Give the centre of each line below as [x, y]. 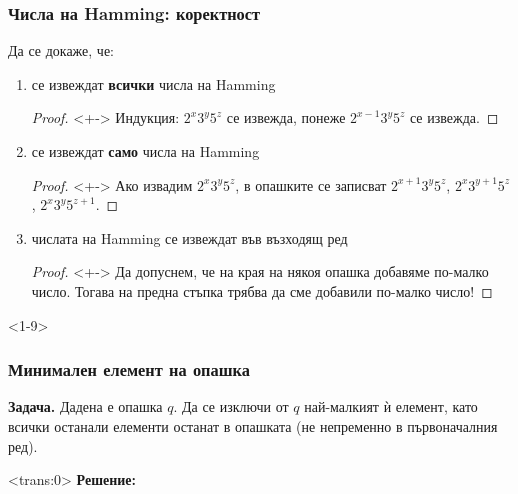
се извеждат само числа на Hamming [145, 151]
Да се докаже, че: [61, 50]
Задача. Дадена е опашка [85, 406]
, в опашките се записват [311, 184]
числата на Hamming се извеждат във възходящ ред [189, 237]
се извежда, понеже [286, 117]
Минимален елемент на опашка [129, 369]
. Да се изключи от [231, 406]
